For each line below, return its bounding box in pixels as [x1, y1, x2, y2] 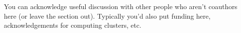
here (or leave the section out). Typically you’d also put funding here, [4, 11, 211, 21]
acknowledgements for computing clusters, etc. [4, 20, 141, 30]
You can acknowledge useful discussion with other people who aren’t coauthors [4, 1, 238, 11]
